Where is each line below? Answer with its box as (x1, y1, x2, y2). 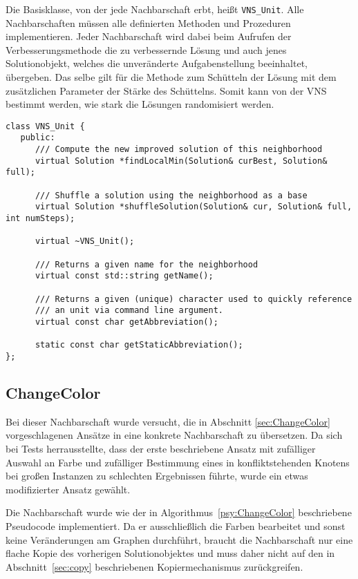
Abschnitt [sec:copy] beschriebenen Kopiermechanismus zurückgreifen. (6, 559, 303, 573)
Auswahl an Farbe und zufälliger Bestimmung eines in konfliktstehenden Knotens (6, 455, 350, 469)
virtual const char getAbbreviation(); (35, 316, 218, 327)
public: (20, 133, 55, 143)
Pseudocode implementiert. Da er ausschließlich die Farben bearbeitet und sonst (6, 518, 346, 533)
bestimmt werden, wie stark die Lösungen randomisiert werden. (6, 97, 274, 111)
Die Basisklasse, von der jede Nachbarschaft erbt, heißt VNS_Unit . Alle (6, 2, 304, 16)
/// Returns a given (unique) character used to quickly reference (35, 294, 352, 304)
